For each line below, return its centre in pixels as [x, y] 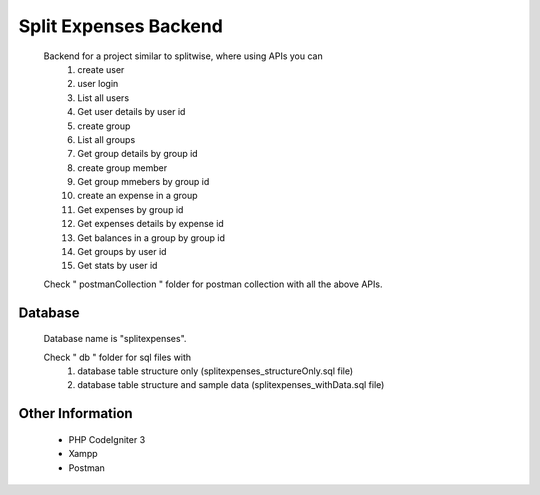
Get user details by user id [131, 112]
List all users [103, 97]
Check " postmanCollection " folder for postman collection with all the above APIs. [213, 284]
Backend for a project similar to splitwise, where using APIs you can [183, 56]
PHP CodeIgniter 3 [107, 439]
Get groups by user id [122, 252]
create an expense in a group [138, 196]
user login [98, 84]
